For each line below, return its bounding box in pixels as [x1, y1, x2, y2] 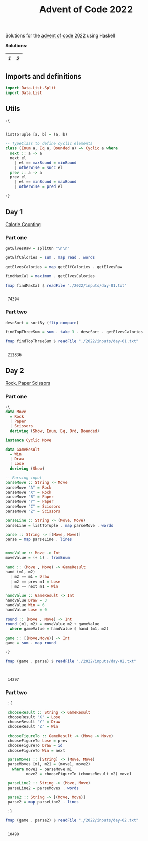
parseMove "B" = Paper [5, 494, 54, 499]
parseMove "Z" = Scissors [5, 509, 60, 514]
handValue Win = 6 [5, 603, 45, 608]
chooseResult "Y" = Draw [7, 719, 60, 725]
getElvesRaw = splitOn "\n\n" [5, 246, 70, 251]
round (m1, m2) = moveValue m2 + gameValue [5, 621, 100, 626]
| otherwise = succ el [14, 165, 63, 170]
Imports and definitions [5, 72, 82, 81]
